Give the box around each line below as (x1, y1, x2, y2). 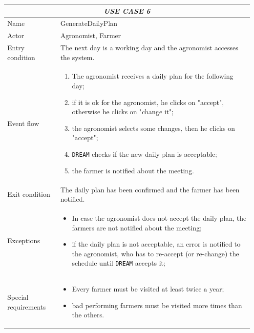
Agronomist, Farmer (60, 30, 121, 41)
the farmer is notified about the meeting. (72, 165, 194, 175)
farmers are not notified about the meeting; (72, 222, 202, 232)
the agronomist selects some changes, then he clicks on (72, 123, 235, 133)
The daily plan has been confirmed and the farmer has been (60, 184, 240, 194)
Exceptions (7, 235, 40, 246)
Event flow (7, 118, 39, 128)
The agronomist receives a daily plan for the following (72, 71, 233, 81)
